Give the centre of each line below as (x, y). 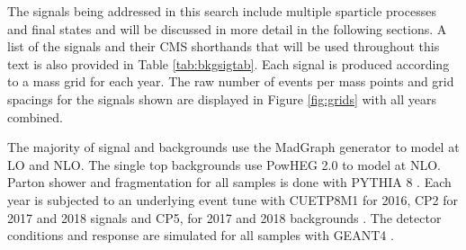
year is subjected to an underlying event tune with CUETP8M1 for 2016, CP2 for (233, 199)
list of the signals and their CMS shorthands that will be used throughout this (224, 46)
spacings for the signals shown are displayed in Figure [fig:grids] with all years (222, 98)
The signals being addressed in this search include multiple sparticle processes (222, 11)
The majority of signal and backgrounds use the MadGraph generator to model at (233, 147)
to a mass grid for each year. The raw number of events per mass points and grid (231, 81)
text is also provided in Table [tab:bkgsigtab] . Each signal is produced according (229, 63)
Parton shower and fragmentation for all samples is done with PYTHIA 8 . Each (229, 182)
